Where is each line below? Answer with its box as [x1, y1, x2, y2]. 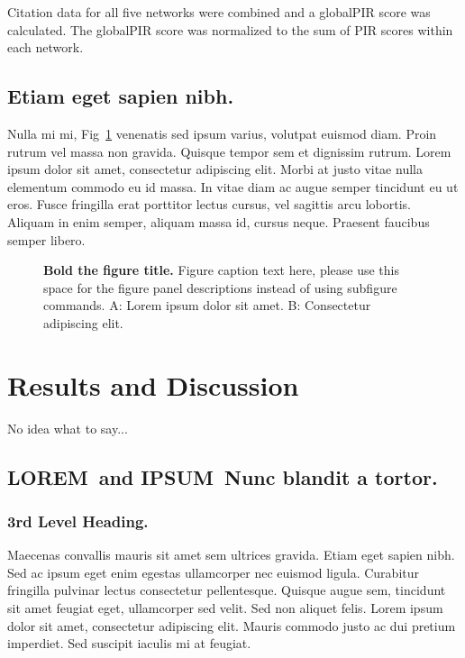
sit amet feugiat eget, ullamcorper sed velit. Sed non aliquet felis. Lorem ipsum [7, 599, 443, 617]
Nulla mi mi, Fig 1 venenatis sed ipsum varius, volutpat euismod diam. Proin [7, 123, 437, 142]
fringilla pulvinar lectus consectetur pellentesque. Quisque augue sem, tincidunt [7, 580, 446, 599]
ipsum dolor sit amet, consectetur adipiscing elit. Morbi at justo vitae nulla [7, 160, 423, 178]
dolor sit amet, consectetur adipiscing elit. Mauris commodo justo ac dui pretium [7, 616, 456, 635]
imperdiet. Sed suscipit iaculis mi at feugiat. [7, 634, 251, 653]
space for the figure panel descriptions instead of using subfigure [43, 278, 397, 297]
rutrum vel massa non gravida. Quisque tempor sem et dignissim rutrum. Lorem [7, 142, 451, 160]
